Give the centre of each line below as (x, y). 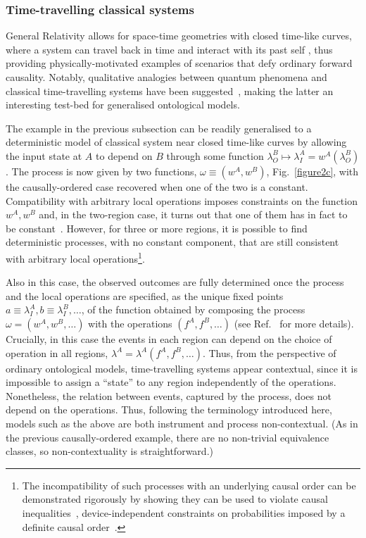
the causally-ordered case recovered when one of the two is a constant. (157, 186)
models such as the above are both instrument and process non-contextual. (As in (182, 423)
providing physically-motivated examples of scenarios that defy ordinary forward (179, 63)
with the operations (130, 323)
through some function (215, 155)
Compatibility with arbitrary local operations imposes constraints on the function (182, 200)
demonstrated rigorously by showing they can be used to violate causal (175, 499)
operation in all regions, (57, 352)
